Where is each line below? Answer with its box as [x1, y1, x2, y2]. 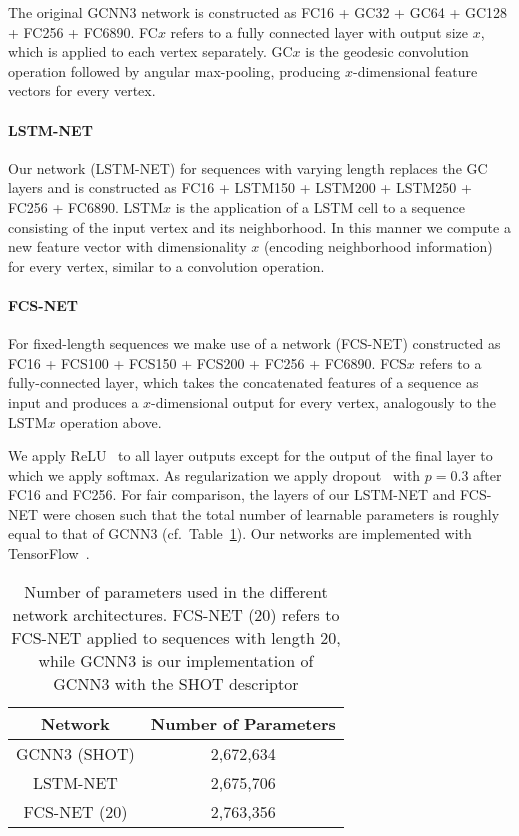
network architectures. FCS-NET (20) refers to [12, 602, 340, 626]
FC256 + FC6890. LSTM [8, 196, 163, 217]
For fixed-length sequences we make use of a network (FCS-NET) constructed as [8, 333, 501, 354]
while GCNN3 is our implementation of [38, 648, 314, 672]
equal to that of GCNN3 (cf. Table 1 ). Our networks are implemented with [8, 523, 472, 544]
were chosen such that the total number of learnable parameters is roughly [42, 503, 500, 524]
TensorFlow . [8, 543, 90, 564]
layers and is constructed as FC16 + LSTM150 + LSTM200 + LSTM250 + [8, 177, 472, 198]
